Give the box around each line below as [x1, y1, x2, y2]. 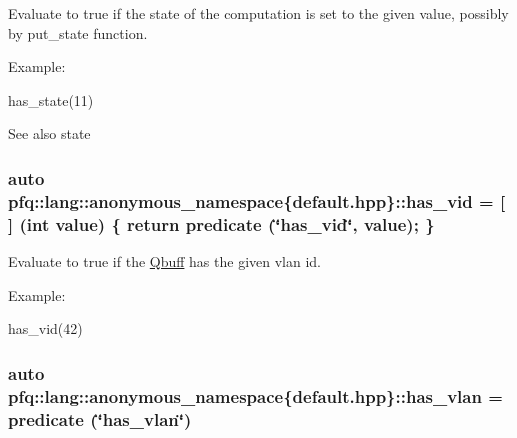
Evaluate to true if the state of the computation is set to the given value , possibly [8, 3, 509, 23]
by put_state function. [8, 22, 148, 43]
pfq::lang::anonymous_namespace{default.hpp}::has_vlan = [8, 383, 503, 408]
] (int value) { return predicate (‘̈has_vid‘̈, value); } [8, 211, 435, 236]
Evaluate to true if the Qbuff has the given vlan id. [8, 251, 322, 272]
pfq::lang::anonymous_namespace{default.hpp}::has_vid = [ [8, 188, 506, 213]
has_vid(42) [8, 318, 83, 339]
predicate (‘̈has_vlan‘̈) [8, 406, 192, 431]
